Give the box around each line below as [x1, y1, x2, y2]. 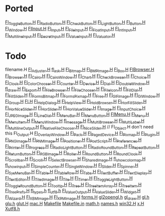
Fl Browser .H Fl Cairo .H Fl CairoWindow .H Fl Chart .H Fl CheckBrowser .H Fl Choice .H [5, 73, 151, 80]
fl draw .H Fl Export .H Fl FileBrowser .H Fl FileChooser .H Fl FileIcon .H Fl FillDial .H [5, 85, 142, 93]
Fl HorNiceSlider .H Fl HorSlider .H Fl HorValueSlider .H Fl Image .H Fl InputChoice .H [5, 105, 146, 112]
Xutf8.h [5, 206, 20, 212]
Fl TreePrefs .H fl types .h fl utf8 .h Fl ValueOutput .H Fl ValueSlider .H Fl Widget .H [5, 188, 141, 195]
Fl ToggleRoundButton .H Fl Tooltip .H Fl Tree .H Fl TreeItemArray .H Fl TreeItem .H [5, 181, 142, 189]
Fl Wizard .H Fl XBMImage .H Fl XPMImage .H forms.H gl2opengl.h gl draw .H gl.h [5, 194, 150, 201]
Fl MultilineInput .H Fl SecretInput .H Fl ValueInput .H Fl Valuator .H [5, 32, 115, 39]
